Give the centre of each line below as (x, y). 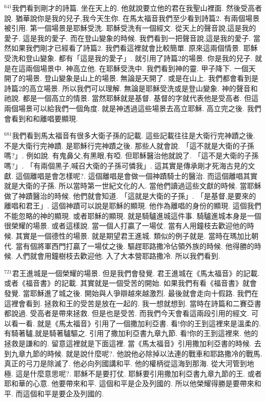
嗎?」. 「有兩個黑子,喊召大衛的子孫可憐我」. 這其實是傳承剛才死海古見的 (126, 165)
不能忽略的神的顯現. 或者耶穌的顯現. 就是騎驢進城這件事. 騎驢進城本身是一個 (133, 215)
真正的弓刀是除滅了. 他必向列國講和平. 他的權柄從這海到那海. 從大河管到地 (129, 363)
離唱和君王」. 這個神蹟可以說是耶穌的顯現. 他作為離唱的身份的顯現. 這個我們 (133, 206)
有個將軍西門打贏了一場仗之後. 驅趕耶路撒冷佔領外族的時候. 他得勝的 (138, 246)
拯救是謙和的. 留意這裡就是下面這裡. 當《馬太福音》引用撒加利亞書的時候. (128, 343)
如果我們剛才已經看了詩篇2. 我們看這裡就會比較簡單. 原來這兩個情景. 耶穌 (134, 48)
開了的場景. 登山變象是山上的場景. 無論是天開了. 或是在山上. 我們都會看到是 (131, 78)
